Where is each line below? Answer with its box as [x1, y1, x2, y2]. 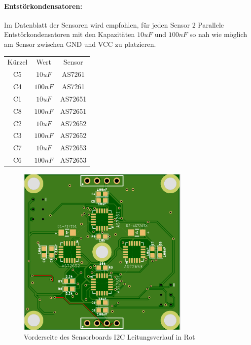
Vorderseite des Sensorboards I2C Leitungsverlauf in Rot [24, 332, 195, 342]
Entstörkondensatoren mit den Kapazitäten [4, 29, 135, 39]
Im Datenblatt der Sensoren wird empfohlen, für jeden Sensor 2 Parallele [4, 19, 224, 30]
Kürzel [7, 57, 28, 67]
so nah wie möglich [189, 29, 248, 39]
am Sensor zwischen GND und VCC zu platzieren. [4, 38, 156, 49]
